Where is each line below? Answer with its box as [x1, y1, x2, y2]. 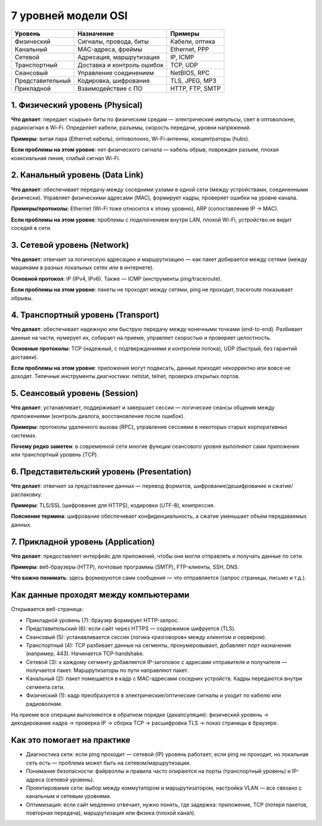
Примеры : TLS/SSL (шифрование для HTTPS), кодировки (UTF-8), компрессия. [11, 502, 215, 509]
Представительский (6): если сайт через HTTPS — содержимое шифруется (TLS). [26, 625, 236, 632]
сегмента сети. [26, 683, 65, 690]
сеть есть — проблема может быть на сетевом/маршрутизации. [26, 759, 191, 766]
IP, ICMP [170, 53, 194, 61]
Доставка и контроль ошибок [78, 60, 164, 69]
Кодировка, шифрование [78, 76, 150, 85]
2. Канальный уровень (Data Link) [11, 170, 144, 180]
